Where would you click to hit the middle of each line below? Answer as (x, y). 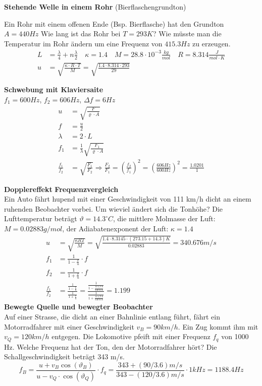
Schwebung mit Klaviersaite (54, 89)
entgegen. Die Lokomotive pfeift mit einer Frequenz (131, 336)
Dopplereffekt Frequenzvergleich (61, 189)
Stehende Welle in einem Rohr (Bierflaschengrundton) (95, 7)
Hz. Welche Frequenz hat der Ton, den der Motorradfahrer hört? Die (111, 346)
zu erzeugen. (212, 43)
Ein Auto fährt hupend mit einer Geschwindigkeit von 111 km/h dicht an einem (128, 199)
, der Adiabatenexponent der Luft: (115, 229)
